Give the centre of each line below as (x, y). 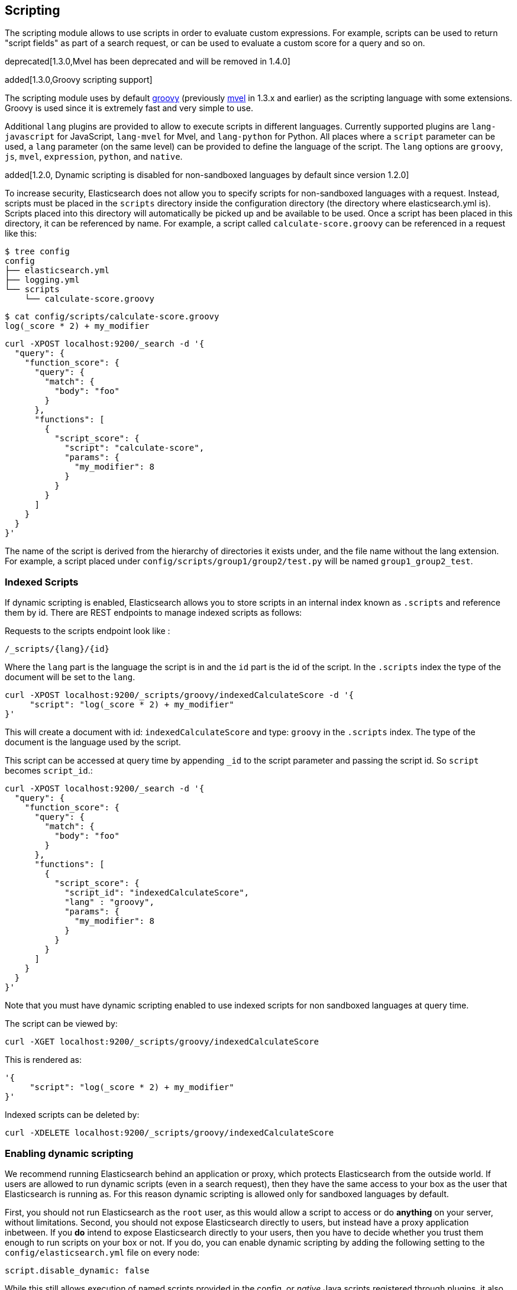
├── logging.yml (42, 280)
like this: (21, 234)
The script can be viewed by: (61, 1024)
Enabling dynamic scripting (69, 1153)
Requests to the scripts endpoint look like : (88, 631)
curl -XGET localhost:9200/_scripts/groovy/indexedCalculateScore (162, 1042)
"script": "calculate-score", (135, 448)
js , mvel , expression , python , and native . (94, 157)
